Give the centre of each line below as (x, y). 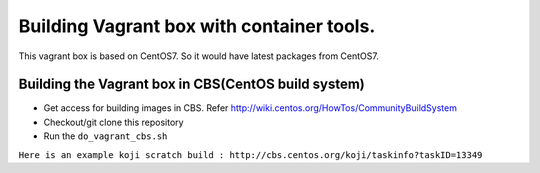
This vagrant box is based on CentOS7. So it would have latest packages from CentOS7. (198, 56)
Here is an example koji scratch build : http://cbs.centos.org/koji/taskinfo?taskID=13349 (250, 154)
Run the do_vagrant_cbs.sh (105, 136)
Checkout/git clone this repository (113, 122)
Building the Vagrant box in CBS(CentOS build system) (191, 84)
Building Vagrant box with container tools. (197, 26)
